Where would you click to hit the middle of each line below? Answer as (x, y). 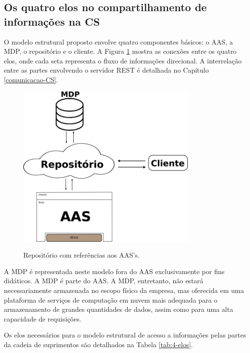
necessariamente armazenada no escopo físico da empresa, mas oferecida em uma (124, 290)
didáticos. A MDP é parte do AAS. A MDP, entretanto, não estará (104, 281)
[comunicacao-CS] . (31, 79)
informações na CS (52, 21)
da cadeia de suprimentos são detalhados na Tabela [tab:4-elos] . (98, 345)
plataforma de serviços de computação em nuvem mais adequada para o (111, 299)
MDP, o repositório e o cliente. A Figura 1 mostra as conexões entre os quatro (120, 51)
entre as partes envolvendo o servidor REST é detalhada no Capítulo (106, 70)
